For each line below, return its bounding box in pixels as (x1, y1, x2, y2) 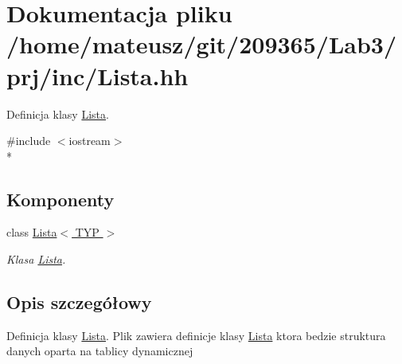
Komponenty (6, 186, 115, 211)
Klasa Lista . (6, 251, 66, 268)
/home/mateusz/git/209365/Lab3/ (6, 28, 397, 61)
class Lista (6, 224, 57, 241)
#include (6, 132, 51, 149)
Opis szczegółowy (6, 290, 152, 315)
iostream (68, 132, 111, 149)
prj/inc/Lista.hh (6, 59, 189, 92)
